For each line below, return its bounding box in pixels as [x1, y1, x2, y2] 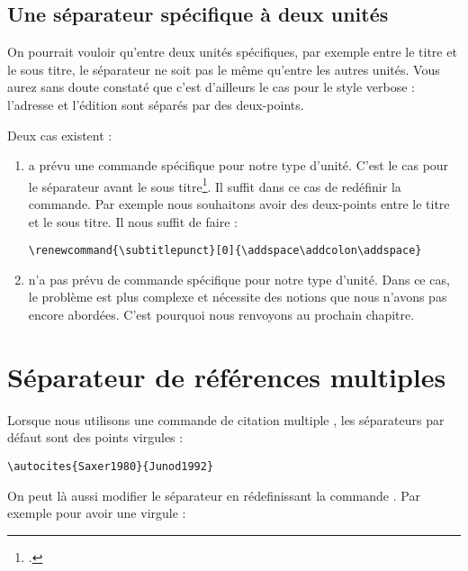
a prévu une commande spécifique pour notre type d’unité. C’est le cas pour [28, 156, 449, 175]
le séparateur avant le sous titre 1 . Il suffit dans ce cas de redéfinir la [28, 174, 401, 195]
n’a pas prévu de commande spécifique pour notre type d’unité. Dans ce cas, [28, 269, 450, 288]
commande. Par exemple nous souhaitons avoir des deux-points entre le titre [28, 195, 450, 213]
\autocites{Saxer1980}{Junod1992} [7, 459, 214, 473]
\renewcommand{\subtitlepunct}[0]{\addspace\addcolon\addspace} [28, 244, 422, 258]
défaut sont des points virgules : [7, 428, 184, 447]
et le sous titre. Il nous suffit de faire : [28, 212, 238, 231]
